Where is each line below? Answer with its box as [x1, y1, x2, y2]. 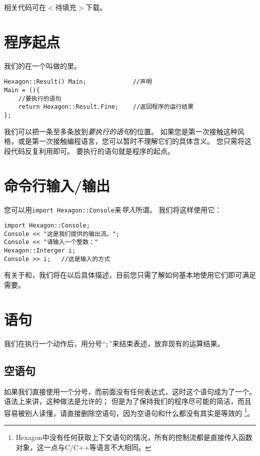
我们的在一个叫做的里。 [4, 60, 81, 71]
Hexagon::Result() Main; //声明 [4, 78, 152, 86]
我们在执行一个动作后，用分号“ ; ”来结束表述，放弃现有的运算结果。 [4, 338, 224, 348]
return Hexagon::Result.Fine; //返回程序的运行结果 [18, 103, 194, 111]
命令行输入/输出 [4, 175, 110, 195]
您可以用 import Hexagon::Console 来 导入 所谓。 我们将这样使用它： [4, 204, 222, 214]
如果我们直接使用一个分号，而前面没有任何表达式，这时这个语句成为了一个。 [4, 386, 256, 396]
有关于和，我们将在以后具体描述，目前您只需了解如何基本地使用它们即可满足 [4, 270, 256, 280]
